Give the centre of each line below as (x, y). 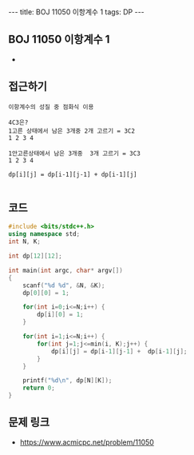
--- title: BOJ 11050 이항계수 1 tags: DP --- (77, 12)
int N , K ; (25, 241)
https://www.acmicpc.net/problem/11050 (87, 442)
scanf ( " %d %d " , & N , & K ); (64, 285)
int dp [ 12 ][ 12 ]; (35, 256)
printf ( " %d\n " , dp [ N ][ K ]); (67, 381)
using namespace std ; (44, 234)
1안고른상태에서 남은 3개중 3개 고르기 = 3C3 (75, 154)
